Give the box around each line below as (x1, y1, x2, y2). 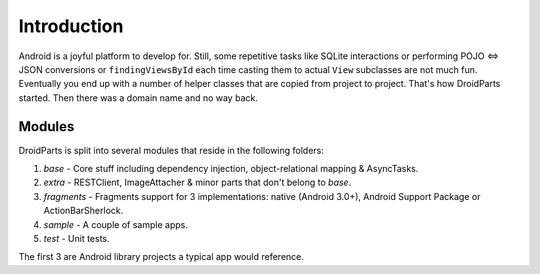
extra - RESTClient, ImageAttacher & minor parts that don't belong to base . (43, 176, 352, 189)
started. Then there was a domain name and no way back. (18, 91, 259, 104)
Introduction (18, 15, 124, 37)
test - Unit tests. (43, 232, 110, 244)
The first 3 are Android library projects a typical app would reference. (18, 251, 305, 263)
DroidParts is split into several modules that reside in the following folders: (18, 144, 325, 156)
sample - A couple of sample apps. (43, 218, 189, 230)
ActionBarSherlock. (43, 205, 124, 217)
